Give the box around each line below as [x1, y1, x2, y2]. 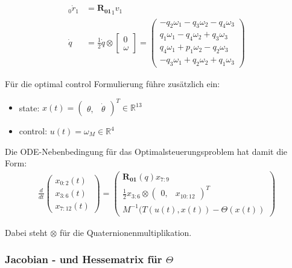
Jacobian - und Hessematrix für [5, 252, 162, 267]
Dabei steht [5, 226, 48, 238]
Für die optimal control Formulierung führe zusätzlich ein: [5, 77, 220, 90]
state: [19, 101, 40, 113]
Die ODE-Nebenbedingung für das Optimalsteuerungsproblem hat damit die [5, 145, 288, 157]
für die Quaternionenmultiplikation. [59, 226, 192, 238]
